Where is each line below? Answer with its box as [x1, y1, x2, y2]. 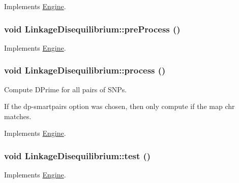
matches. [4, 111, 32, 121]
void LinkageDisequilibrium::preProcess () [4, 22, 181, 35]
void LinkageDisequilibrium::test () [4, 149, 151, 162]
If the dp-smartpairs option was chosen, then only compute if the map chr [4, 101, 235, 112]
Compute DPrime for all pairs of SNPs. [4, 84, 127, 94]
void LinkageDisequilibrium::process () [4, 64, 166, 77]
